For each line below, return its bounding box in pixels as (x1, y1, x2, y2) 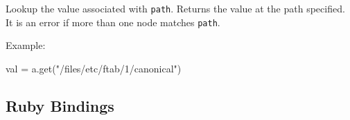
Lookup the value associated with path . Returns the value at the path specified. (6, 1, 345, 15)
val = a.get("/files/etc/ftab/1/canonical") (6, 61, 182, 75)
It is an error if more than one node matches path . (6, 14, 220, 29)
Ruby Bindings (6, 94, 114, 116)
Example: (6, 38, 46, 52)
